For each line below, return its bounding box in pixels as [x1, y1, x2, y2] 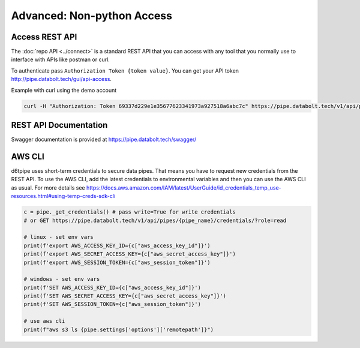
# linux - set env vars [23, 234, 94, 241]
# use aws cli [23, 318, 65, 325]
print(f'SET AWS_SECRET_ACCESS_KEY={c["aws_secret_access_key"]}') [23, 293, 227, 299]
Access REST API [11, 32, 77, 42]
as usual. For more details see [11, 184, 85, 191]
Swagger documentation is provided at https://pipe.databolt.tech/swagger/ [11, 136, 197, 143]
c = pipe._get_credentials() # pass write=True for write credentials [23, 209, 236, 215]
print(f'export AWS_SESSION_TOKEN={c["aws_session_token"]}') [23, 259, 211, 266]
